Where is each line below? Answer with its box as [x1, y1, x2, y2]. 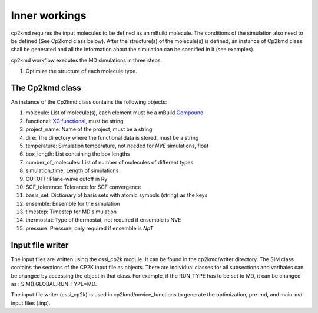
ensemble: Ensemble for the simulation [25, 200, 120, 207]
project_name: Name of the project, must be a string [25, 126, 153, 133]
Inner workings [11, 9, 87, 22]
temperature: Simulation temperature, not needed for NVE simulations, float [25, 142, 209, 149]
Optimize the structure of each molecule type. [25, 68, 138, 75]
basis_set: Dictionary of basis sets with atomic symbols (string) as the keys [25, 192, 208, 199]
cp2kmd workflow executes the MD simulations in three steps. [11, 57, 162, 64]
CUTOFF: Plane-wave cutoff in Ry [25, 175, 108, 182]
